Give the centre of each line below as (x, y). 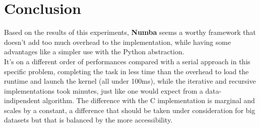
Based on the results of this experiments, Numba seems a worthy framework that (130, 32)
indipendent (22, 100)
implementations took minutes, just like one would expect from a (104, 90)
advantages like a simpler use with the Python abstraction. (94, 52)
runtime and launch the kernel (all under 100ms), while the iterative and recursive (130, 81)
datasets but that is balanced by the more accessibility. (88, 120)
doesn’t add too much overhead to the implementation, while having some (117, 42)
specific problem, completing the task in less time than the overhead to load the (126, 71)
